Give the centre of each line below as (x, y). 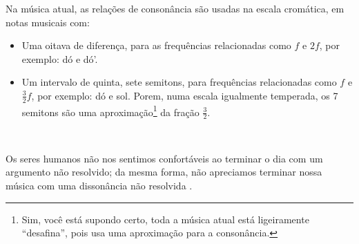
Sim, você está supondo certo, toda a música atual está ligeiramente (165, 219)
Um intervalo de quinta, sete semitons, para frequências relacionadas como (179, 82)
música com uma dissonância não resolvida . (99, 186)
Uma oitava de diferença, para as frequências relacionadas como (156, 45)
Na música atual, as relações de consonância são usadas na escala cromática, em (175, 8)
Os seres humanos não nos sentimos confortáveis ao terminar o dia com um (164, 158)
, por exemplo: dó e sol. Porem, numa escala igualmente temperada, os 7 (185, 95)
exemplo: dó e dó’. (60, 58)
